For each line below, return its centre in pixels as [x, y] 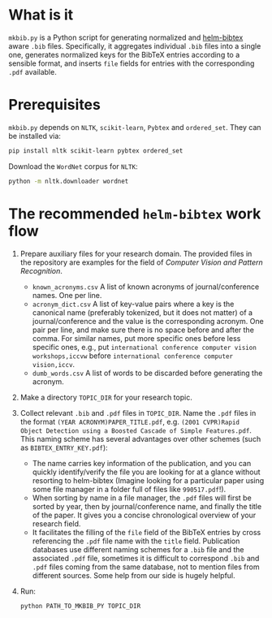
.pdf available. [32, 71]
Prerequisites [55, 105]
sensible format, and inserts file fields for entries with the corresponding [132, 63]
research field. [56, 523]
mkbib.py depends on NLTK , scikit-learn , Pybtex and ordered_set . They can [135, 127]
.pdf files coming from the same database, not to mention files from [146, 567]
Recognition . [41, 270]
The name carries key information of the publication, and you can [142, 463]
